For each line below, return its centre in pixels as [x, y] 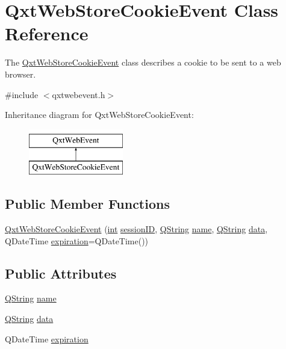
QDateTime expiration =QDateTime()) [77, 240]
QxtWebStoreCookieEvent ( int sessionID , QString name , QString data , [136, 229]
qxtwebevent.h [79, 94]
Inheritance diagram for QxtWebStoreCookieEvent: [99, 115]
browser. [20, 74]
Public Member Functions [87, 204]
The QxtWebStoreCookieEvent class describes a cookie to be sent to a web [143, 62]
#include [22, 94]
